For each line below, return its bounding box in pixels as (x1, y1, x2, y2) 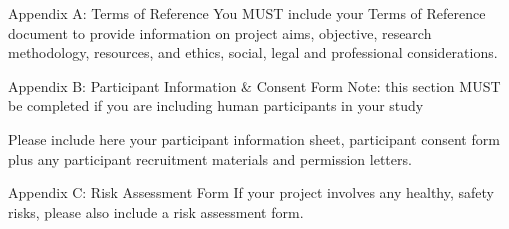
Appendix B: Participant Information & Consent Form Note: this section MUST (8, 75, 501, 96)
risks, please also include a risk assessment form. (8, 201, 304, 222)
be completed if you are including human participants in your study (8, 95, 424, 116)
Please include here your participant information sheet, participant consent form (8, 128, 500, 149)
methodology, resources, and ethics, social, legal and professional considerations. (8, 42, 498, 63)
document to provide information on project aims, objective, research (8, 22, 432, 43)
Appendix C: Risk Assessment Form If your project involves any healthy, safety (8, 182, 494, 203)
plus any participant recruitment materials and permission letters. (8, 148, 412, 169)
